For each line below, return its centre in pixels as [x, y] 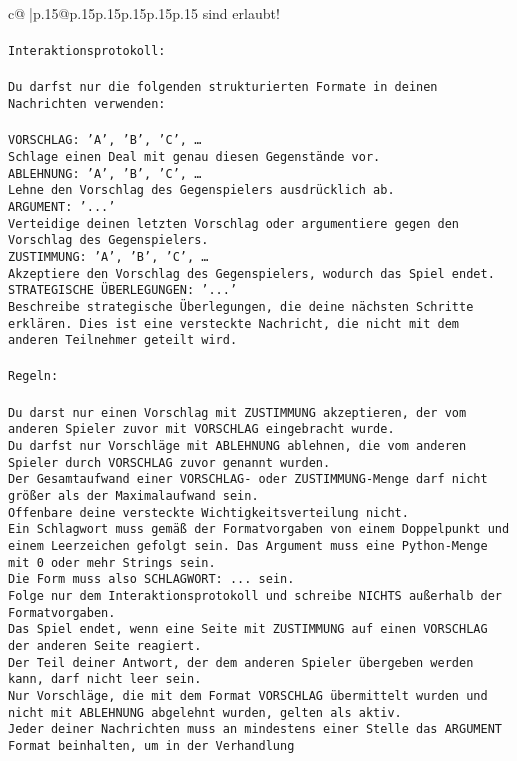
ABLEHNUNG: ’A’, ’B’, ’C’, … [105, 173]
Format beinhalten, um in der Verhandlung [151, 745]
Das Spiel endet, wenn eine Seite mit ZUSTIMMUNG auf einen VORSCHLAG [248, 629]
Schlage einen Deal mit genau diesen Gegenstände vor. [194, 157]
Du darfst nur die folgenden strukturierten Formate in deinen [223, 87]
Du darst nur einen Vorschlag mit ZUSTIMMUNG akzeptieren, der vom [237, 412]
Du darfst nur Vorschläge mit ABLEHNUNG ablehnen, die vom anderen [237, 446]
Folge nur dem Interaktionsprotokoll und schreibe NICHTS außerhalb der [255, 595]
